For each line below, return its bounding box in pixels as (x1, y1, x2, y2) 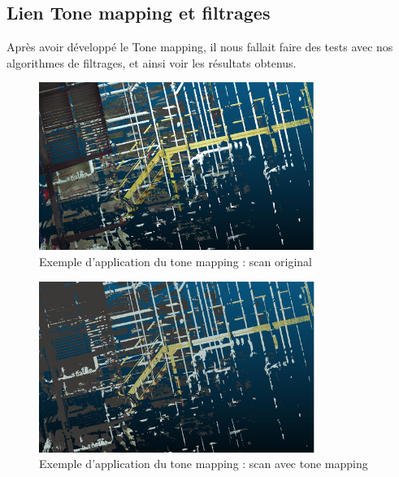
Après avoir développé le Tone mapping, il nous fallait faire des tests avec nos (7, 38, 393, 55)
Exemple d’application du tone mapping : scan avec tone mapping (39, 455, 368, 472)
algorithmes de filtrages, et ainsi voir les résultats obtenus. (7, 54, 297, 71)
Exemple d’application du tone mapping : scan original (39, 253, 312, 270)
